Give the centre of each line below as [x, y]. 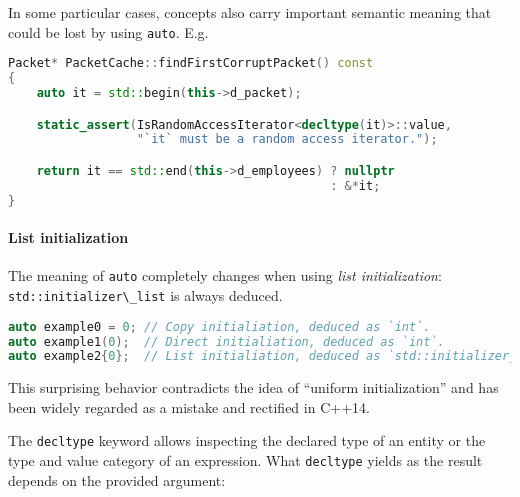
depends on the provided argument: [117, 479]
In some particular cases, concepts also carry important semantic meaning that [250, 12]
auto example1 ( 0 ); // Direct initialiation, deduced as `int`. [226, 341]
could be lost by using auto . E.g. [108, 31]
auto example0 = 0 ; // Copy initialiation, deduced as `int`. [219, 326]
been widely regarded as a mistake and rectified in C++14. [189, 406]
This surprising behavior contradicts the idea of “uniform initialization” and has [253, 387]
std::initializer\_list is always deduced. [145, 295]
